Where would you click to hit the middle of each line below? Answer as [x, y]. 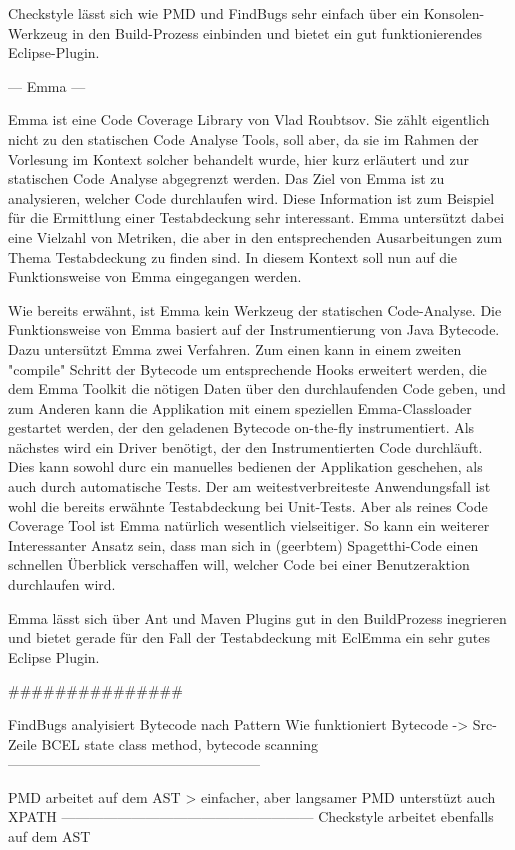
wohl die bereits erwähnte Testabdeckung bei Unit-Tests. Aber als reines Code [248, 505]
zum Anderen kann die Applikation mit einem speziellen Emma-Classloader [240, 407]
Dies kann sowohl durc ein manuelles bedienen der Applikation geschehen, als [245, 466]
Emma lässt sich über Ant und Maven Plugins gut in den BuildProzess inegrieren [257, 617]
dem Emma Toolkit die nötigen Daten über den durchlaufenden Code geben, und [257, 388]
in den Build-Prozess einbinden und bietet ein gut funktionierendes [277, 32]
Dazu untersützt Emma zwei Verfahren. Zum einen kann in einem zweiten [235, 348]
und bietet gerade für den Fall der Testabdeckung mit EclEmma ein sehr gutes [249, 637]
